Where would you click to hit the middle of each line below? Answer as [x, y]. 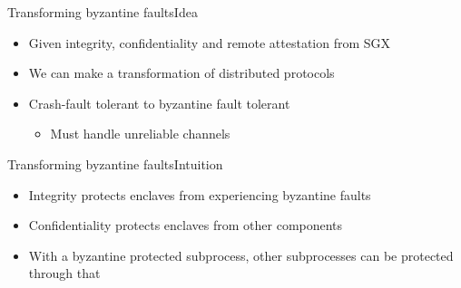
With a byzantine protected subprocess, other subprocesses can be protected [241, 255]
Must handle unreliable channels [140, 134]
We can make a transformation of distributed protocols [181, 73]
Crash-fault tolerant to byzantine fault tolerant [159, 103]
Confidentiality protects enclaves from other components [186, 225]
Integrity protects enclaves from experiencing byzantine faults [200, 194]
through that [64, 273]
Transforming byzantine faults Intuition [115, 163]
